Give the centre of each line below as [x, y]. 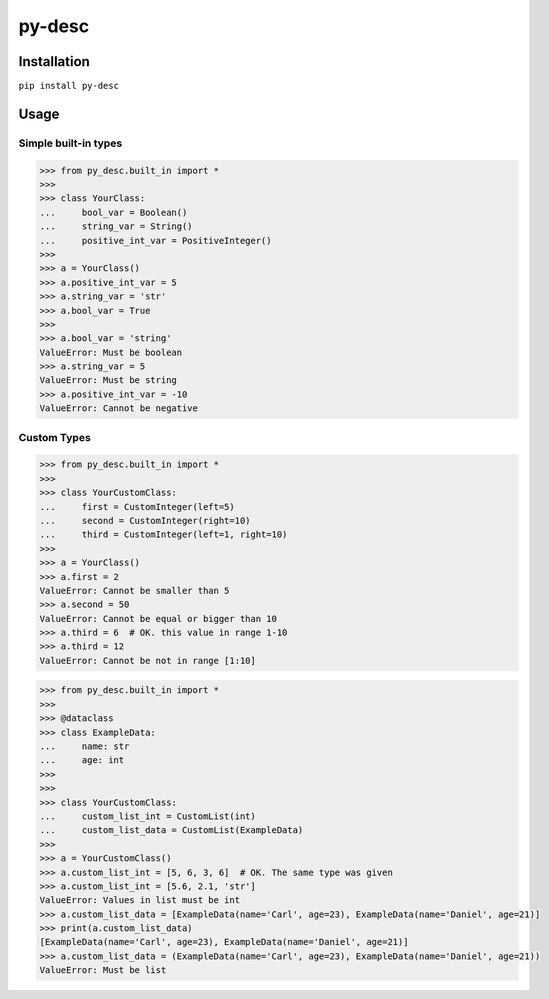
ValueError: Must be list [103, 970]
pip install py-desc [69, 86]
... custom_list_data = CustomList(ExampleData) [171, 830]
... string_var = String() [116, 226]
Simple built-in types [70, 143]
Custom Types [55, 437]
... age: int [82, 760]
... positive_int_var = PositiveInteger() [155, 240]
